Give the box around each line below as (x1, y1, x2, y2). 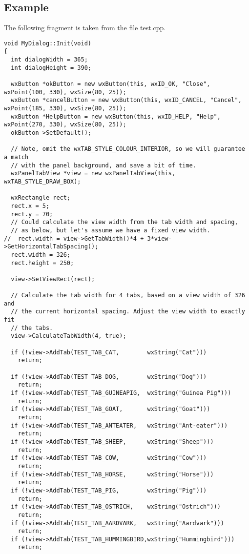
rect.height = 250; (11, 259, 74, 267)
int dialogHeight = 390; (11, 64, 91, 71)
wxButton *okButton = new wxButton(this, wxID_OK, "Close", (11, 81, 210, 88)
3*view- (147, 235, 172, 242)
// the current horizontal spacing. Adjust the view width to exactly (11, 308, 245, 315)
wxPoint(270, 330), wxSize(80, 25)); (4, 121, 126, 128)
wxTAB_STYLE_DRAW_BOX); (4, 178, 81, 185)
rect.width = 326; (11, 251, 71, 258)
